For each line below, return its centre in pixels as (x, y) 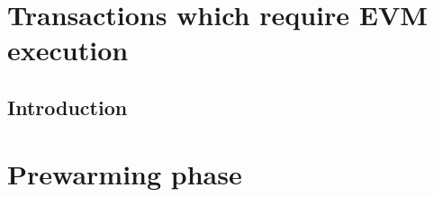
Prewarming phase (125, 173)
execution (68, 50)
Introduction (68, 107)
